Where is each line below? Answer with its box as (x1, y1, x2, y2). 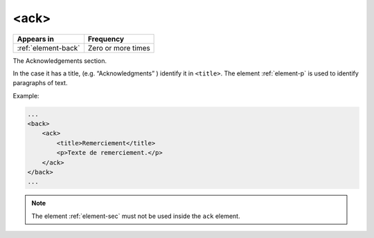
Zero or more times (87, 43, 150, 53)
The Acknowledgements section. (12, 56, 107, 65)
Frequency (87, 34, 125, 44)
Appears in (17, 34, 55, 44)
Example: (12, 91, 39, 100)
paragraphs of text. (12, 79, 68, 87)
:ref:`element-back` (17, 43, 80, 53)
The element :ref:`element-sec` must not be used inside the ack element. (31, 212, 240, 220)
